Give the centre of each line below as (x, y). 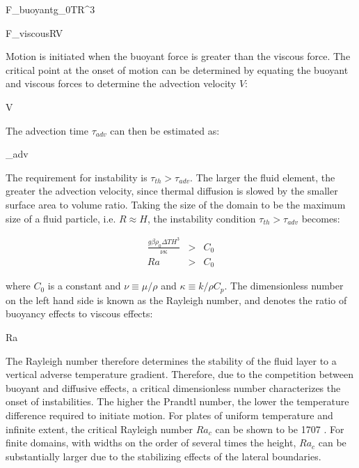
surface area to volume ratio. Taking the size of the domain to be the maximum (176, 204)
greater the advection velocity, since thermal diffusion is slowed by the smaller (172, 191)
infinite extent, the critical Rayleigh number (99, 429)
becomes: (321, 218)
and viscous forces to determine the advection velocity (121, 83)
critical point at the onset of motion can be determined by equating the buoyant (177, 69)
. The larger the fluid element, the (263, 177)
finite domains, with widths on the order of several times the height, (151, 443)
